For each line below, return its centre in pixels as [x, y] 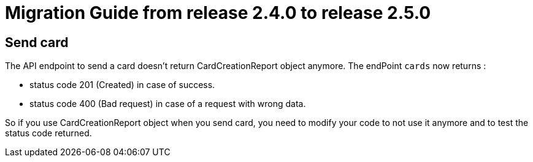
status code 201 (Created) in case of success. [122, 85]
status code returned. [48, 133]
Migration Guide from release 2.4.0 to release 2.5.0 [218, 13]
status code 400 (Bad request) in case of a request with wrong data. [168, 104]
